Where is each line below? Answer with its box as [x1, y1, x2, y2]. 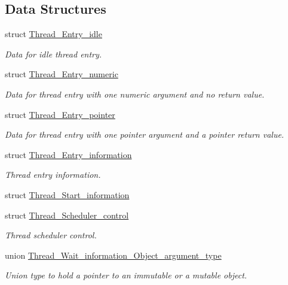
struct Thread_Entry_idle [5, 28, 102, 40]
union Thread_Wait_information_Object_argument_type [5, 248, 222, 261]
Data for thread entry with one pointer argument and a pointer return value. [5, 128, 284, 141]
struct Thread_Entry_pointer [5, 108, 115, 120]
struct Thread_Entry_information [5, 148, 132, 160]
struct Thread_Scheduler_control [5, 208, 129, 221]
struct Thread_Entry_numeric [5, 68, 118, 80]
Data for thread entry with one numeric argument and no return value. [5, 87, 265, 100]
